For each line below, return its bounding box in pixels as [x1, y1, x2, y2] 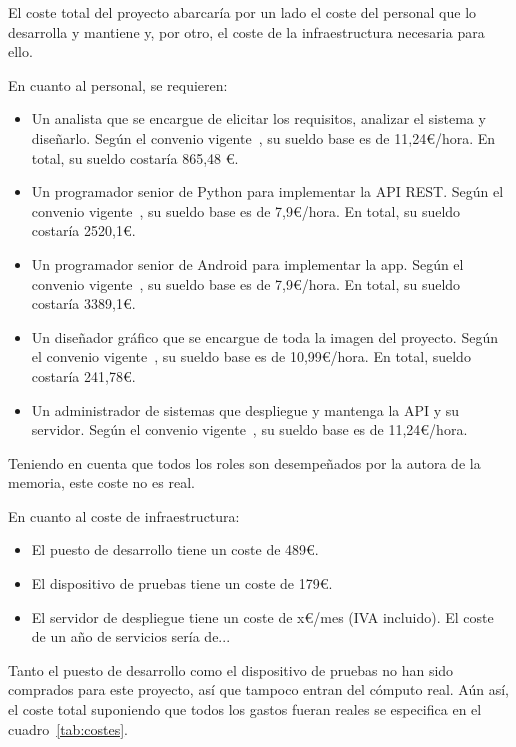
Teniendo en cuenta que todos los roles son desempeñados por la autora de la [8, 452, 481, 473]
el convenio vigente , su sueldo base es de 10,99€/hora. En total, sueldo [31, 346, 471, 367]
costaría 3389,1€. [31, 293, 136, 314]
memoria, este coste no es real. [8, 472, 195, 493]
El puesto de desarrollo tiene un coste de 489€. [31, 539, 319, 560]
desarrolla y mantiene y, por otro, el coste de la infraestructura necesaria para [8, 21, 485, 42]
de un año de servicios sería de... [31, 626, 231, 647]
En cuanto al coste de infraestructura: [8, 505, 240, 526]
